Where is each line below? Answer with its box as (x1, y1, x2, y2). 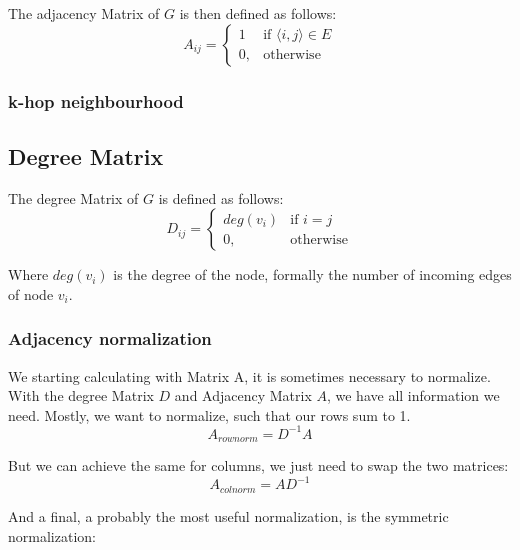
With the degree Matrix (8, 385, 154, 406)
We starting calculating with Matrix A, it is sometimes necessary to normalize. (8, 365, 491, 386)
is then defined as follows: (179, 3, 337, 23)
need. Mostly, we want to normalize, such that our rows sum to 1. (8, 404, 411, 425)
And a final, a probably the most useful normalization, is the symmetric (8, 505, 449, 526)
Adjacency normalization (8, 326, 212, 351)
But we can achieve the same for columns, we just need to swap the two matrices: (8, 455, 509, 476)
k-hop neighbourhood (8, 88, 184, 113)
